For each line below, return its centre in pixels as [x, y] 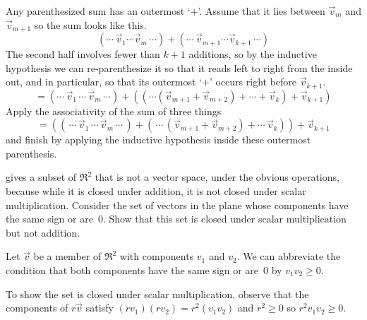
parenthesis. [31, 153]
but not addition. [43, 232]
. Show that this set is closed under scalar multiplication [224, 219]
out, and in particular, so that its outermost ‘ [104, 82]
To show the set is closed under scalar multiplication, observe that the [157, 294]
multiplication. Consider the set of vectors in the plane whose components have [177, 205]
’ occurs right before [253, 82]
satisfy [100, 308]
